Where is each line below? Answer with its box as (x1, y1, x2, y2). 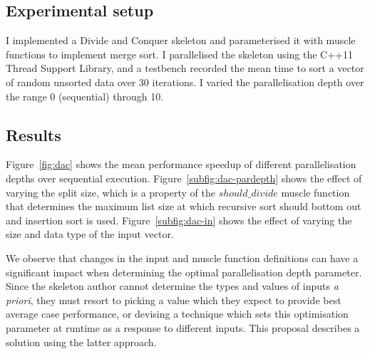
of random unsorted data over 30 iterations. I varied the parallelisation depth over (6, 74, 364, 89)
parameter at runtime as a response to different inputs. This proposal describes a (6, 320, 360, 335)
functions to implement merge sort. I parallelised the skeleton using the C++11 (6, 46, 353, 61)
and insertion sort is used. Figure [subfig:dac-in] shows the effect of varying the (6, 212, 352, 227)
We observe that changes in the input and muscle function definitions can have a (6, 250, 359, 265)
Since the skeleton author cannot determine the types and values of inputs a (6, 278, 339, 293)
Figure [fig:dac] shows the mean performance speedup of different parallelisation (6, 157, 356, 172)
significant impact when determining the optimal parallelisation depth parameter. (6, 264, 362, 279)
